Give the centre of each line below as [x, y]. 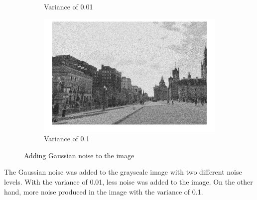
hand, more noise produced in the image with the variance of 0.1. [104, 191]
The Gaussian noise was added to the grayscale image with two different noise [123, 172]
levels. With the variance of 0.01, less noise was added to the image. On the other [128, 182]
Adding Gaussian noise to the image [79, 155]
